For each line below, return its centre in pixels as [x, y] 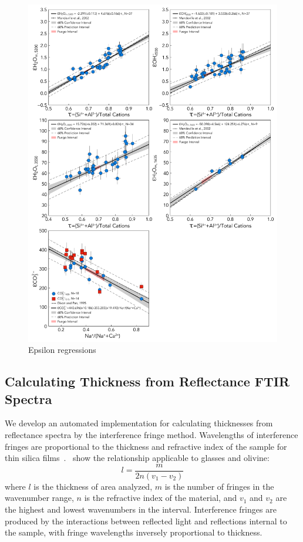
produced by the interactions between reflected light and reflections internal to [146, 521]
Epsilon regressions [62, 350]
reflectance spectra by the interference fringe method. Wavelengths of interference [151, 434]
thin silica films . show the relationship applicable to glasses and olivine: [137, 458]
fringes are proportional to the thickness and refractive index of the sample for [146, 446]
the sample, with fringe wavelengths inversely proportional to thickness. [134, 532]
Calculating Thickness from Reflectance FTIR [147, 381]
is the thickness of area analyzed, [93, 486]
